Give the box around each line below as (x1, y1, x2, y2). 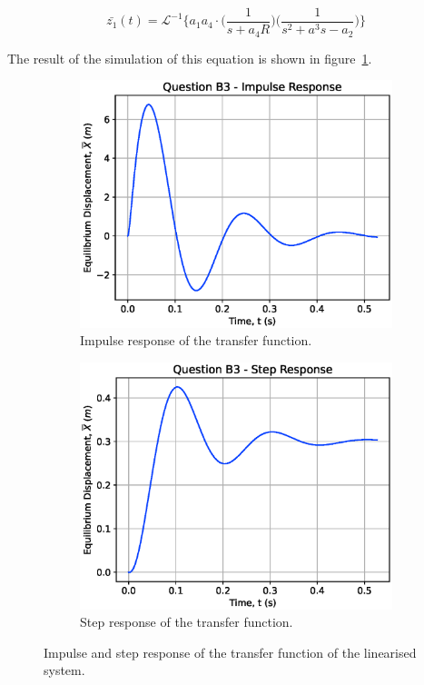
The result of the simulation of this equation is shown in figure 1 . (7, 48, 372, 67)
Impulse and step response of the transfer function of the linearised (44, 642, 417, 661)
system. (44, 660, 85, 680)
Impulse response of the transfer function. (80, 331, 312, 350)
